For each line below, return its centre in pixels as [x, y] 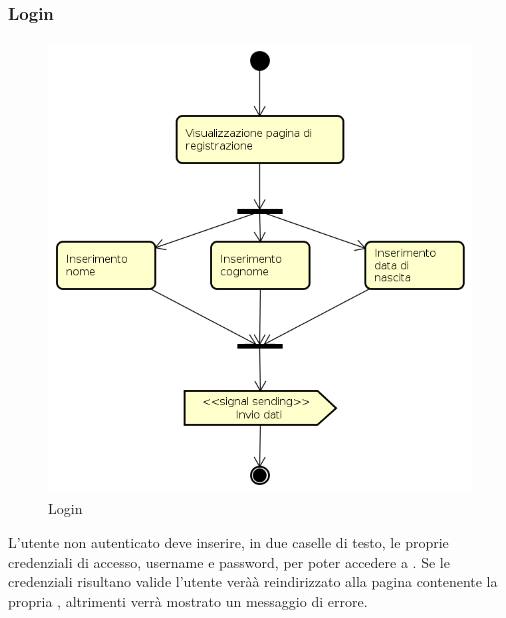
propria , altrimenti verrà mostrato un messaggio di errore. [188, 600]
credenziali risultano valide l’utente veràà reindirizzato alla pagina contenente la [253, 581]
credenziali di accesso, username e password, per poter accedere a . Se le [229, 561]
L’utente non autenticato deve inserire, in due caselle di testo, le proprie [228, 541]
